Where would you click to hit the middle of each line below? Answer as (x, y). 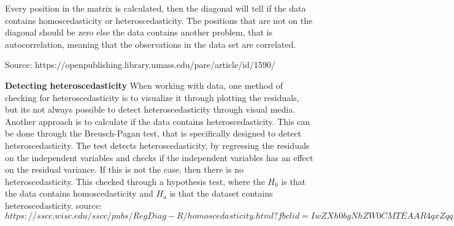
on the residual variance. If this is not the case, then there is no (124, 169)
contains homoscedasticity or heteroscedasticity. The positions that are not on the (159, 20)
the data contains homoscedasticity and (79, 193)
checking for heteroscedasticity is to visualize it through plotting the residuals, (152, 97)
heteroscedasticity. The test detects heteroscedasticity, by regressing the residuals (157, 145)
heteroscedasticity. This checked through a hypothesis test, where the (135, 181)
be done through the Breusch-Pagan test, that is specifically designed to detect (153, 133)
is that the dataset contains (221, 193)
